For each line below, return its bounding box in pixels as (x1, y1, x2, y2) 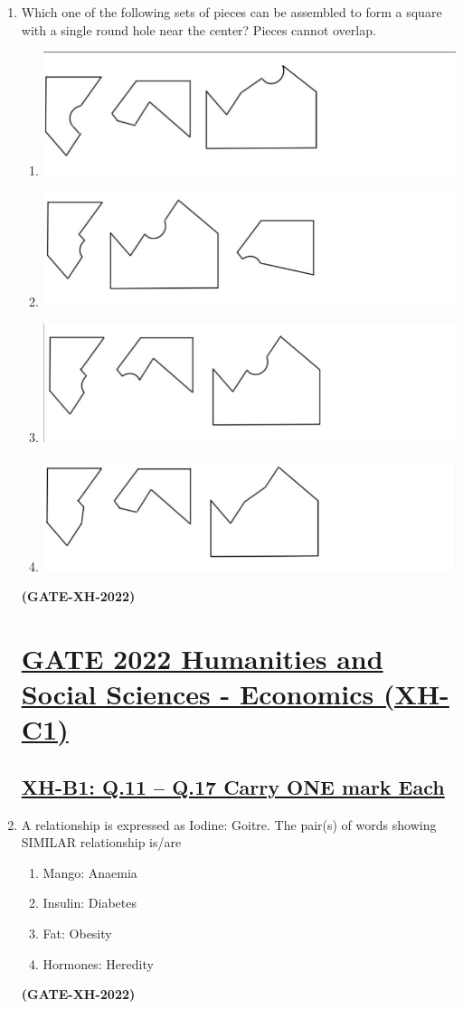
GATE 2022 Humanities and (21, 639, 383, 676)
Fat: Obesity (43, 924, 112, 943)
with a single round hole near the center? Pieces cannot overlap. (21, 20, 376, 39)
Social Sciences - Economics (21, 675, 374, 712)
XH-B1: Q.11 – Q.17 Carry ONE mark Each (21, 772, 445, 800)
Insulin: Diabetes (43, 893, 137, 912)
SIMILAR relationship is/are (21, 833, 182, 852)
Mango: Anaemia (43, 863, 137, 882)
